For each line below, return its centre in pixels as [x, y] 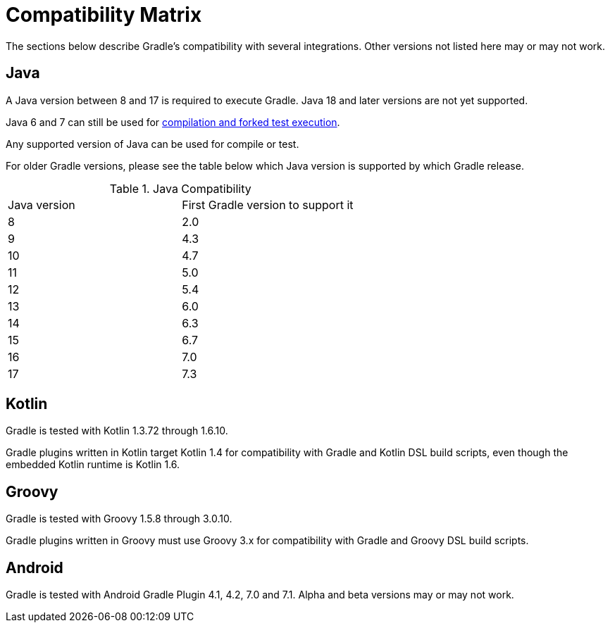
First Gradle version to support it [268, 205]
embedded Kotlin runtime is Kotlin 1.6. [93, 465]
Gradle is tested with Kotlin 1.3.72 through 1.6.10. [117, 431]
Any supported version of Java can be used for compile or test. [152, 144]
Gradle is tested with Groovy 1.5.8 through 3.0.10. [119, 519]
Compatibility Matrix [104, 15]
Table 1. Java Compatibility [180, 188]
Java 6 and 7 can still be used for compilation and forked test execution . [173, 122]
